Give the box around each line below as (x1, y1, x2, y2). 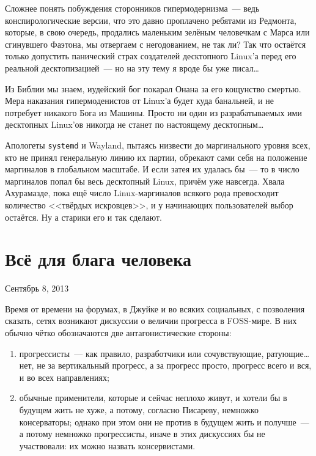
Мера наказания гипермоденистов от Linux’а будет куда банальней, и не (5, 94, 274, 107)
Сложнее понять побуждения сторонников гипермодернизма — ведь (5, 2, 260, 14)
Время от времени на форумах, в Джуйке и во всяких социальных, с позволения (5, 302, 305, 315)
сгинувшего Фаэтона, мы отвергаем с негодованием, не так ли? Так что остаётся (5, 37, 306, 50)
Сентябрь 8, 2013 (5, 282, 69, 295)
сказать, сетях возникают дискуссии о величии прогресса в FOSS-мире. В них (5, 314, 297, 327)
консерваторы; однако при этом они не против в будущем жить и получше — (19, 415, 309, 428)
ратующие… (266, 347, 310, 359)
